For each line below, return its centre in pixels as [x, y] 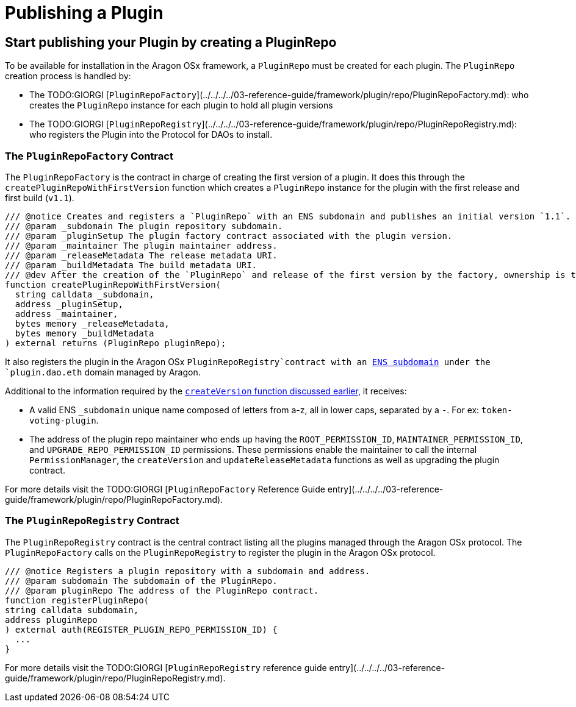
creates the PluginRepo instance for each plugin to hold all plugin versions [181, 105]
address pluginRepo [51, 620]
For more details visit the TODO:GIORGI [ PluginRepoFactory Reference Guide [165, 489]
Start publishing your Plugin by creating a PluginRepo [171, 42]
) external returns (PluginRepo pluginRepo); [116, 343]
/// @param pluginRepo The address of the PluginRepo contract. [162, 590]
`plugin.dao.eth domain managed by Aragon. [103, 372]
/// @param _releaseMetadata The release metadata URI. [141, 255]
